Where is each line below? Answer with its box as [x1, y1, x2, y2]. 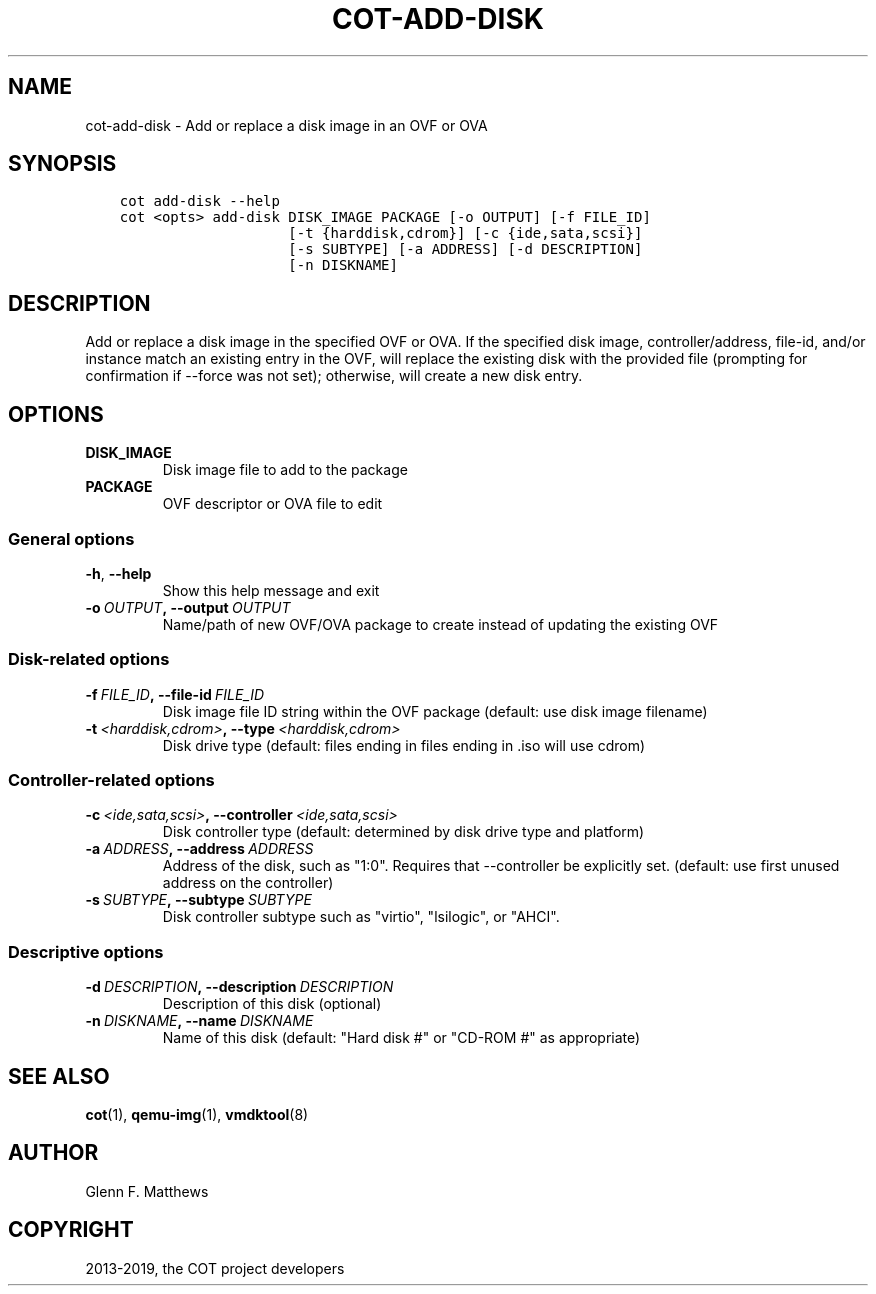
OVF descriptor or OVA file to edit [162, 495, 383, 513]
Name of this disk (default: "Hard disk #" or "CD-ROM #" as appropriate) [162, 1029, 641, 1047]
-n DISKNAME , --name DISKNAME [85, 1012, 314, 1030]
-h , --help [85, 564, 152, 582]
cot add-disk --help [119, 193, 280, 210]
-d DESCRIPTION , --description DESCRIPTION [85, 978, 394, 996]
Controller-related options [8, 770, 215, 790]
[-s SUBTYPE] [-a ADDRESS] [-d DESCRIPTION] [288, 241, 643, 258]
